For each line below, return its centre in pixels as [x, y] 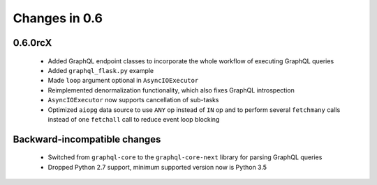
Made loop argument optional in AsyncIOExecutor [123, 81]
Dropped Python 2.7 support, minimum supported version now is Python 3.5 [157, 167]
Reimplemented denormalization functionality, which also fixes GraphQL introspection [171, 90]
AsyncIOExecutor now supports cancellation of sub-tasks [133, 100]
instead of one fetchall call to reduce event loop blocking [134, 119]
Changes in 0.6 [58, 18]
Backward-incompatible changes [87, 139]
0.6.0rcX [32, 43]
